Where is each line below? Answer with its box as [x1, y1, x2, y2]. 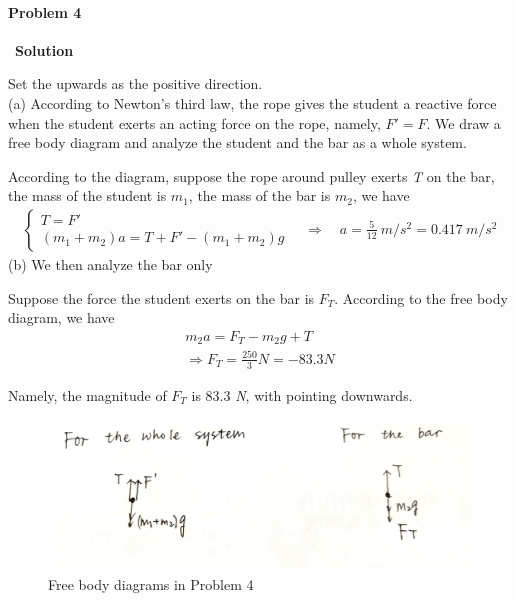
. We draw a [426, 112, 501, 133]
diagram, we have [8, 307, 115, 328]
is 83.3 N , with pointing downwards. [191, 384, 413, 405]
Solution [15, 39, 74, 60]
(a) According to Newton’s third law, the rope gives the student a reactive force [8, 92, 497, 113]
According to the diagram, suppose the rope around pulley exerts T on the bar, [8, 165, 495, 186]
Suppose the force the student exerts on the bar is [8, 287, 315, 308]
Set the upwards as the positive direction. [8, 73, 263, 94]
